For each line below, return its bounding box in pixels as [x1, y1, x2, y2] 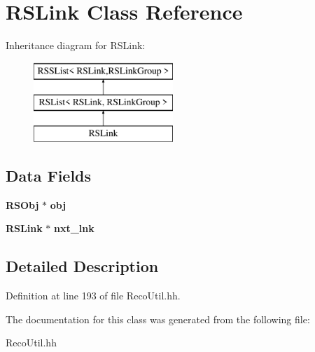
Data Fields [6, 165, 92, 187]
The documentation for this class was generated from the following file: [6, 311, 310, 326]
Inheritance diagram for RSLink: [6, 38, 146, 53]
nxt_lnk [53, 221, 94, 236]
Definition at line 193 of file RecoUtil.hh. [6, 288, 181, 303]
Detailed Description [6, 255, 159, 277]
